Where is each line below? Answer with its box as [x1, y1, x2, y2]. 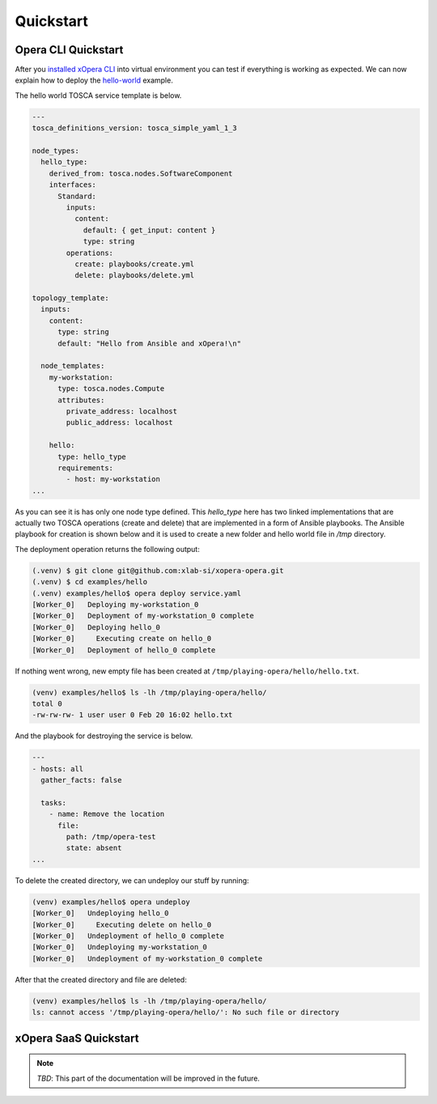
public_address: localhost [66, 418, 173, 427]
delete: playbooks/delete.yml [74, 271, 194, 280]
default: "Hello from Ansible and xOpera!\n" [57, 338, 242, 348]
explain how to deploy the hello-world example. [15, 75, 173, 85]
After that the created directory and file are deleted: [15, 974, 188, 984]
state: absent [66, 843, 122, 853]
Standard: [57, 191, 97, 201]
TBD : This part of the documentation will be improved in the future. [36, 1073, 261, 1083]
